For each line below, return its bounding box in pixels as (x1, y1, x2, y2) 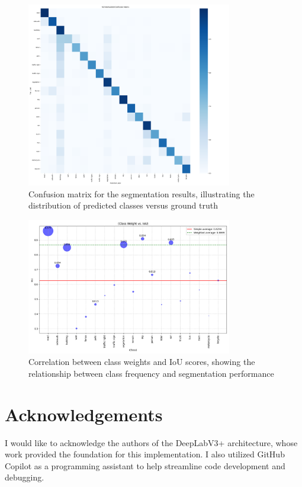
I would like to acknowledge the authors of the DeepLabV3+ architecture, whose (5, 436, 298, 448)
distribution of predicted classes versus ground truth (28, 199, 218, 212)
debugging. (5, 471, 44, 483)
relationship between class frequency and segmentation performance (28, 367, 274, 379)
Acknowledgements (5, 402, 163, 426)
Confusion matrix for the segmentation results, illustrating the (28, 187, 255, 200)
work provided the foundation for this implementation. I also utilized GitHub (5, 448, 285, 460)
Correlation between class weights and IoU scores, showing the (28, 355, 255, 368)
